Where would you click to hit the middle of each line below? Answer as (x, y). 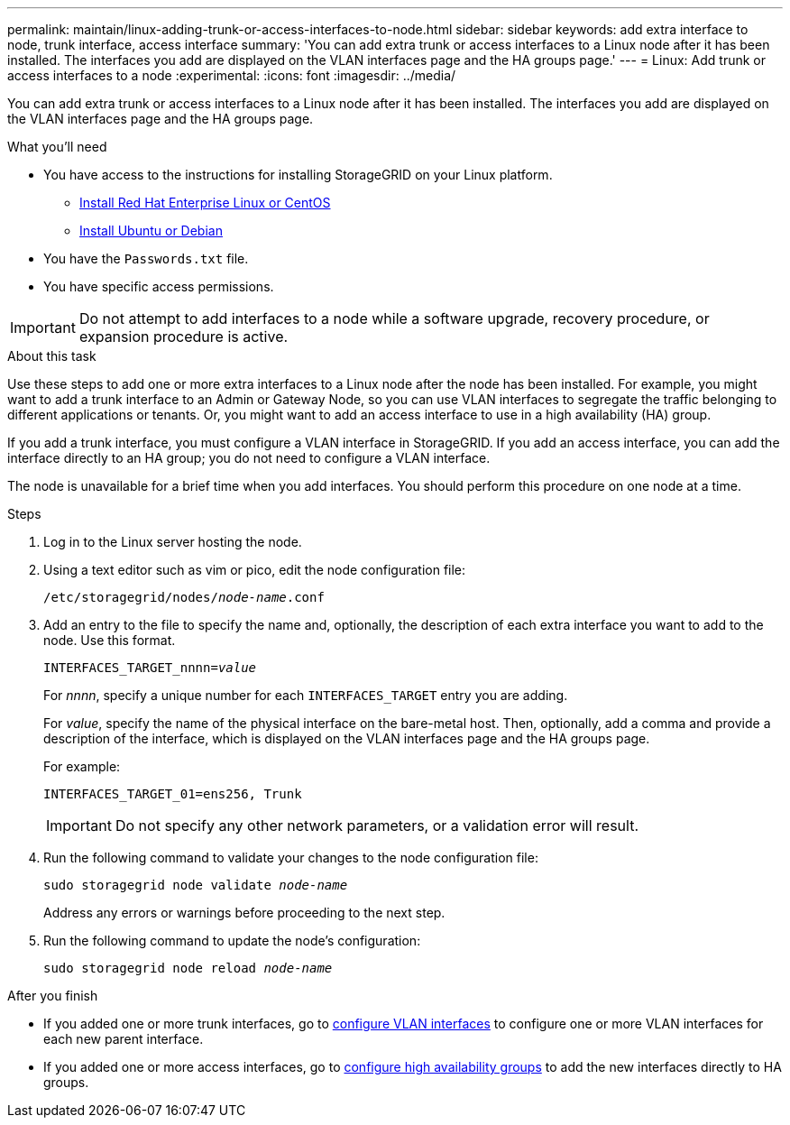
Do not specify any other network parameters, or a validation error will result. (377, 825)
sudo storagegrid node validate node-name (196, 885)
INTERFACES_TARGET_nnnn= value (150, 668)
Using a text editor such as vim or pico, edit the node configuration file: (255, 570)
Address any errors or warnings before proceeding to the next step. (244, 913)
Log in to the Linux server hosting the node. (173, 542)
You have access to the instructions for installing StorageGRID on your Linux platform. (298, 175)
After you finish (53, 996)
